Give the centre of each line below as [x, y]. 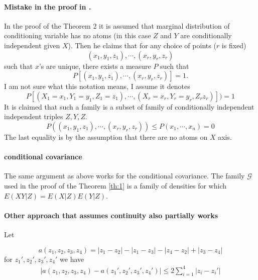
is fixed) [234, 45]
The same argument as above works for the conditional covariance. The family [124, 176]
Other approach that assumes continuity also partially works [111, 215]
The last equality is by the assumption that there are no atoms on [106, 136]
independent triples [34, 116]
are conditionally [206, 35]
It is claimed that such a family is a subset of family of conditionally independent [129, 106]
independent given [32, 45]
